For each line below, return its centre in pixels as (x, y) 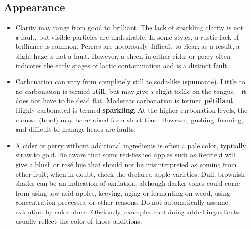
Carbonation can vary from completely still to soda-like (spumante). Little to (130, 82)
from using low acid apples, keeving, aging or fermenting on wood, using (123, 192)
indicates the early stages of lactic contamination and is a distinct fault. (122, 65)
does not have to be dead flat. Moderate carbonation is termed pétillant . (125, 100)
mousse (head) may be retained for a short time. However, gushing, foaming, (129, 119)
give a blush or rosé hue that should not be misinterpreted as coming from (126, 164)
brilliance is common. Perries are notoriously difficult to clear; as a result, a (127, 46)
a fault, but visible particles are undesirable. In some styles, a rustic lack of (127, 37)
